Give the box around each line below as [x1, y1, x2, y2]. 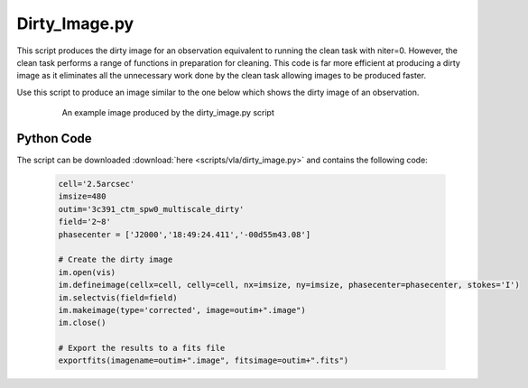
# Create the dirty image [58, 254, 173, 265]
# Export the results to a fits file [58, 343, 226, 354]
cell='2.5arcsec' [58, 179, 135, 189]
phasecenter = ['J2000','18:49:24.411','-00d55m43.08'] [58, 229, 311, 239]
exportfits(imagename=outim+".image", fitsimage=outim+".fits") [58, 356, 349, 365]
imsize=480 [58, 191, 107, 202]
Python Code [16, 131, 92, 146]
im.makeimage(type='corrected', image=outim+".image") [58, 305, 306, 315]
